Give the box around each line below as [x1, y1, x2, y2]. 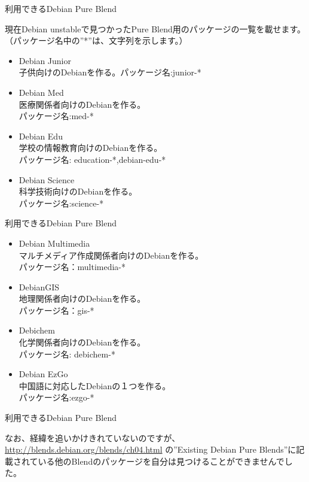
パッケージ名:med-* [19, 110, 94, 122]
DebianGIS [19, 280, 59, 293]
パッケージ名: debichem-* [19, 347, 115, 360]
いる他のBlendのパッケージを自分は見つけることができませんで [38, 454, 284, 467]
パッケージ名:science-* [19, 196, 104, 209]
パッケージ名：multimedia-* [19, 260, 126, 273]
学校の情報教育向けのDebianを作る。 [19, 141, 163, 154]
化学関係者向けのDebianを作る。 [19, 336, 146, 348]
